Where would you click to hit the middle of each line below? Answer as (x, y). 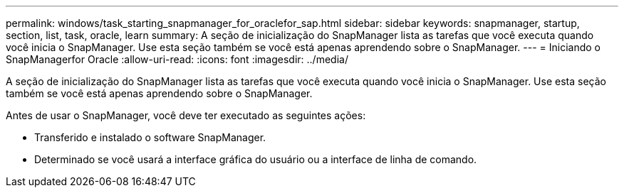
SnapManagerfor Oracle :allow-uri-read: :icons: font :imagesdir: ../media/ (177, 59)
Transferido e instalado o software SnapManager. (150, 137)
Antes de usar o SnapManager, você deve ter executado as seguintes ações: (186, 115)
